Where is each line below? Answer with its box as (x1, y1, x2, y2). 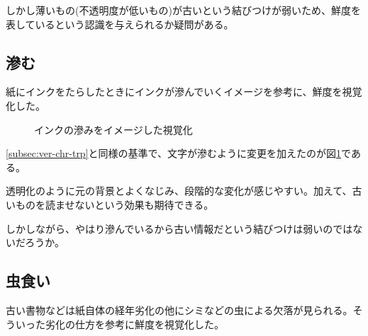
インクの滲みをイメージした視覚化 (34, 122, 193, 137)
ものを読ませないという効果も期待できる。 (15, 197, 214, 212)
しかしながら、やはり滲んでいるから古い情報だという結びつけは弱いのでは (6, 221, 353, 236)
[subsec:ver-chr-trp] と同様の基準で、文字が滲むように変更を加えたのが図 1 (6, 146, 342, 161)
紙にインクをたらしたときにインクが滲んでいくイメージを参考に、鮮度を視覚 (6, 84, 362, 99)
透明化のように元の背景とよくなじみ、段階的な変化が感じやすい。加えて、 (6, 183, 352, 198)
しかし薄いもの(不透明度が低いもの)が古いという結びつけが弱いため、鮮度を (6, 3, 361, 17)
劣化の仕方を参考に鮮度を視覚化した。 (45, 316, 224, 331)
